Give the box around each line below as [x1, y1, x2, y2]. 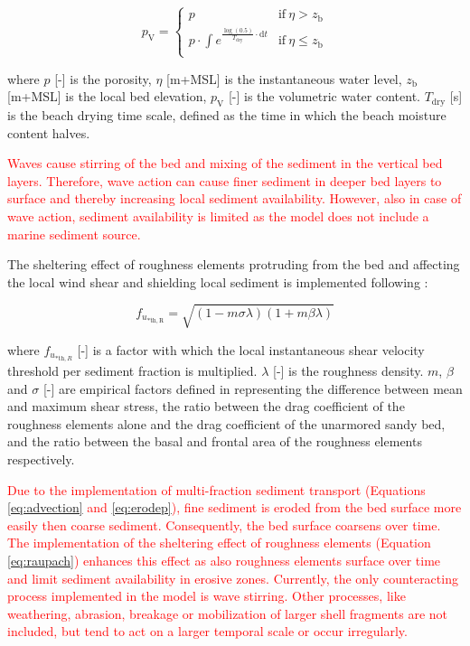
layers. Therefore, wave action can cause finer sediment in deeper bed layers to [7, 171, 442, 190]
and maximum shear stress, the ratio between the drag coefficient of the [7, 397, 405, 416]
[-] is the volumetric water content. [228, 87, 420, 106]
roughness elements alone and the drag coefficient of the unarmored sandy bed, [7, 414, 446, 433]
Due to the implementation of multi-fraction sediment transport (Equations [7, 480, 426, 499]
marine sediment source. [7, 224, 141, 243]
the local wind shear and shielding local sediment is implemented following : [7, 272, 428, 291]
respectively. [7, 450, 75, 468]
